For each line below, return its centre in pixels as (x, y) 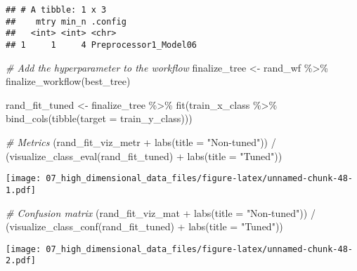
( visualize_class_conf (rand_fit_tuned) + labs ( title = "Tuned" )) (144, 226)
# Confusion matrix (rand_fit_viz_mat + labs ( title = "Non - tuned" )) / (161, 212)
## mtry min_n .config (66, 21)
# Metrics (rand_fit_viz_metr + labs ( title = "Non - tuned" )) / (141, 142)
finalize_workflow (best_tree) (68, 81)
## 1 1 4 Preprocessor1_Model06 (102, 45)
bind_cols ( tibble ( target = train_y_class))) (99, 118)
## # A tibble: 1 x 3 (56, 10)
